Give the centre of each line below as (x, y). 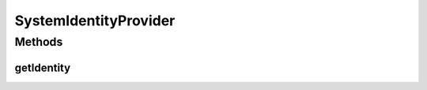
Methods (39, 42)
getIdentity (43, 67)
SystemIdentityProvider (95, 21)
